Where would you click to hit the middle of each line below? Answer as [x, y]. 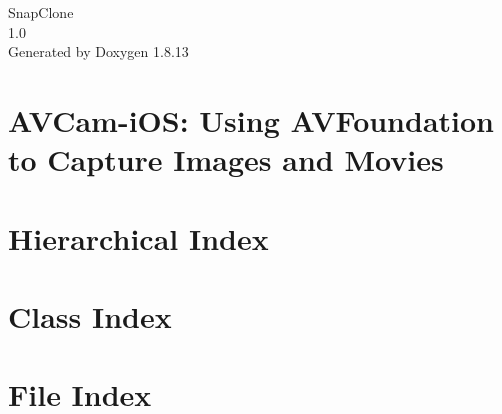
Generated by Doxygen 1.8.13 [98, 51]
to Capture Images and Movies [226, 159]
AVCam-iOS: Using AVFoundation [251, 119]
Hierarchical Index [138, 237]
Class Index [90, 315]
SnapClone [41, 12]
